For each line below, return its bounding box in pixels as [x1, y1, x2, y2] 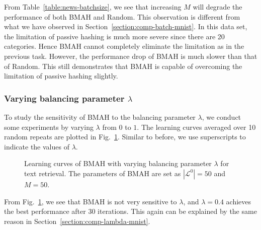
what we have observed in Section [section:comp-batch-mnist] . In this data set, [4, 21, 247, 32]
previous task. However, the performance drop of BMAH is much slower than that [4, 50, 257, 61]
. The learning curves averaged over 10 [137, 121, 256, 132]
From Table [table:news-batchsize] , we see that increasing [4, 2, 182, 12]
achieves [226, 196, 251, 206]
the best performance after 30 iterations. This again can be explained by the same [4, 206, 257, 216]
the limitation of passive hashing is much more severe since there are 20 [4, 31, 225, 41]
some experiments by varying [4, 121, 94, 132]
